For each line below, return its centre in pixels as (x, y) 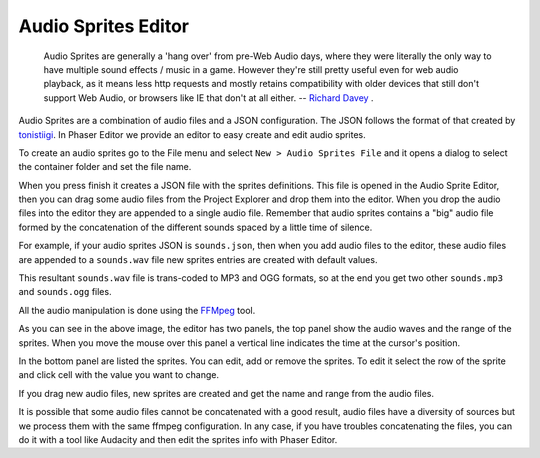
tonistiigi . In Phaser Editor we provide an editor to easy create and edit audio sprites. (192, 134)
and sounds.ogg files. (65, 292)
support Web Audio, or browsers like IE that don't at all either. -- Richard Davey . (208, 97)
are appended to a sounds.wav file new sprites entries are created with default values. (198, 259)
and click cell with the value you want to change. (119, 375)
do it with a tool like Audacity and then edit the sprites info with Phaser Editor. (178, 439)
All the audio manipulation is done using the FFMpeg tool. (137, 310)
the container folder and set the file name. (105, 167)
